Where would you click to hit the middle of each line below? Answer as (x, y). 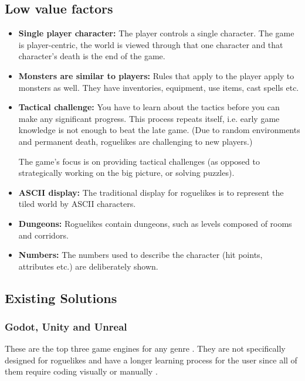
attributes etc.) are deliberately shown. (88, 266)
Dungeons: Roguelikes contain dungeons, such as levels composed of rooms (155, 223)
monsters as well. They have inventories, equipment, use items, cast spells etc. (159, 87)
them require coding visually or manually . (81, 371)
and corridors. (43, 235)
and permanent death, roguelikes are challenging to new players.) (135, 141)
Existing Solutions (61, 297)
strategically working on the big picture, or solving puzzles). (126, 173)
